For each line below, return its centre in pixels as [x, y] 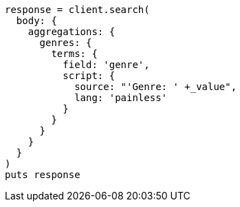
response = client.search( [77, 10]
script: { [89, 76]
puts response [43, 175]
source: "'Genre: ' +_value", [156, 87]
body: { [36, 21]
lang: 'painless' [121, 98]
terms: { [74, 54]
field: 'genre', [106, 65]
